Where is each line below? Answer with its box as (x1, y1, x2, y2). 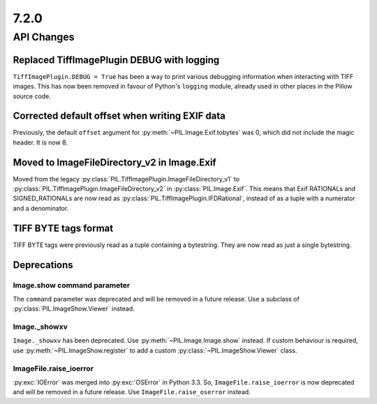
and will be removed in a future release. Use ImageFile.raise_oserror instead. (13, 388, 251, 396)
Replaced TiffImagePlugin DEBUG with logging (13, 54, 220, 66)
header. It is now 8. (13, 138, 68, 147)
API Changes (13, 31, 75, 43)
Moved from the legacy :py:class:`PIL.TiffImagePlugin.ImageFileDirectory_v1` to (13, 174, 240, 183)
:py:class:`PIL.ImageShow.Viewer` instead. (13, 304, 135, 313)
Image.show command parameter (13, 280, 131, 290)
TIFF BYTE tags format (13, 222, 114, 234)
